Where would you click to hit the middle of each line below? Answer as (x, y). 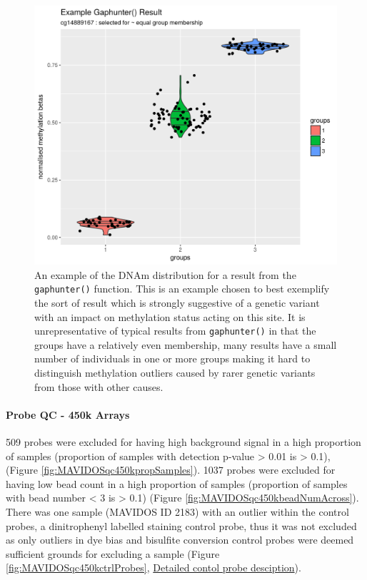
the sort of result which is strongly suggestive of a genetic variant (177, 302)
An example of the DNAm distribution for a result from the (165, 274)
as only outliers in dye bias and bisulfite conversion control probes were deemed (180, 540)
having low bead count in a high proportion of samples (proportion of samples (177, 483)
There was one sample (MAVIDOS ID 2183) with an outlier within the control (177, 511)
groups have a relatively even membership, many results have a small (186, 344)
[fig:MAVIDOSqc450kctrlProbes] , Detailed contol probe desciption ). (154, 568)
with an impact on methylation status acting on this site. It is (170, 316)
